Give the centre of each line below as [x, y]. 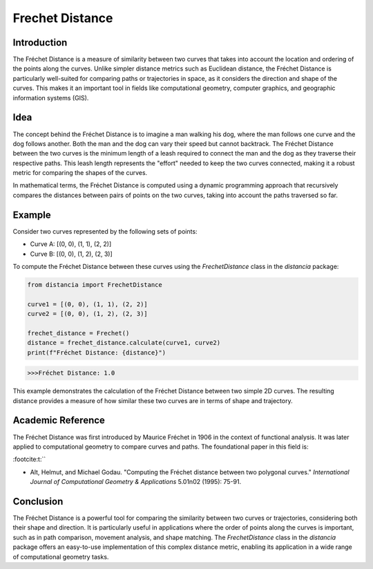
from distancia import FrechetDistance [95, 284]
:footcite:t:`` [29, 459]
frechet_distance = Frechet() [78, 333]
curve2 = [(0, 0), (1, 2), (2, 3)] [87, 314]
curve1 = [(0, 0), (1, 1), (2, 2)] [87, 304]
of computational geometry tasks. [61, 557]
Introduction [40, 43]
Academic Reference [59, 421]
